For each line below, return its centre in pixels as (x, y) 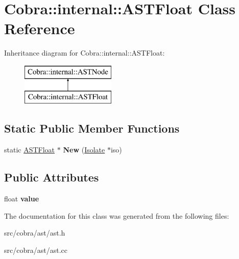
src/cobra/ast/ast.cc (36, 250)
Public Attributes (52, 177)
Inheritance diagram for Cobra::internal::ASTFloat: (85, 53)
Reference (40, 28)
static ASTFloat (30, 150)
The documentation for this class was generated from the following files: (117, 215)
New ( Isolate (84, 150)
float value (22, 199)
